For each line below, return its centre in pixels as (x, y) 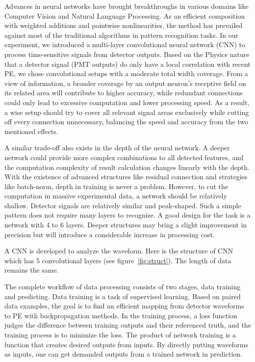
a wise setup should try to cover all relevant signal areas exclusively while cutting (127, 112)
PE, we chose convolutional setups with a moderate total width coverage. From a (126, 73)
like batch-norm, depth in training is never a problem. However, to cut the (116, 186)
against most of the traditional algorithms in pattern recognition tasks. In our (122, 35)
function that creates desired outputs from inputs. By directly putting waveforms (127, 344)
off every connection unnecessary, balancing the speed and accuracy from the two (126, 122)
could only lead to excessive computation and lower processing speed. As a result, (127, 102)
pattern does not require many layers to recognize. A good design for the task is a (127, 215)
